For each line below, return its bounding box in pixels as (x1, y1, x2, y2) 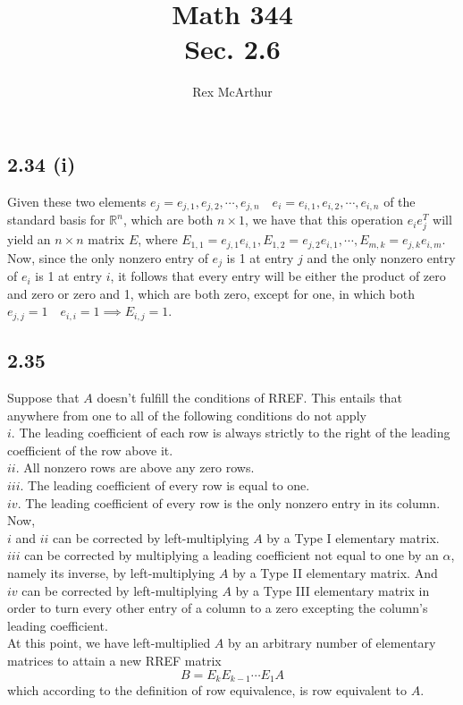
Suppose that (7, 388, 80, 407)
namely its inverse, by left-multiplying (7, 564, 215, 582)
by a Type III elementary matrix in (235, 581, 430, 599)
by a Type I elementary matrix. (266, 528, 440, 547)
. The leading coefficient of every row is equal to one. (20, 476, 310, 495)
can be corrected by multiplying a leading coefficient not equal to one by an (24, 546, 439, 565)
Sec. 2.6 (184, 30, 281, 67)
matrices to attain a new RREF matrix (7, 650, 222, 669)
